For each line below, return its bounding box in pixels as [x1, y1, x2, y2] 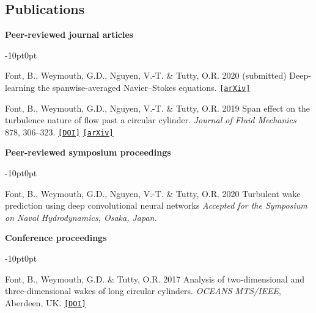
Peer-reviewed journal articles [5, 28, 134, 41]
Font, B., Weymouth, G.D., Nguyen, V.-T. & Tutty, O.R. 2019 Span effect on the [5, 101, 310, 114]
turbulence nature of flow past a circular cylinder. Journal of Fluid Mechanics [5, 113, 296, 126]
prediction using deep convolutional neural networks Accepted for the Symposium [5, 199, 307, 212]
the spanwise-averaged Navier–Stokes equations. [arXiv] [37, 81, 251, 93]
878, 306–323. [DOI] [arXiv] [5, 125, 114, 138]
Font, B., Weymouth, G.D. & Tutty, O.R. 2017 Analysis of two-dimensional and [5, 272, 304, 285]
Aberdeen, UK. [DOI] [5, 296, 86, 309]
